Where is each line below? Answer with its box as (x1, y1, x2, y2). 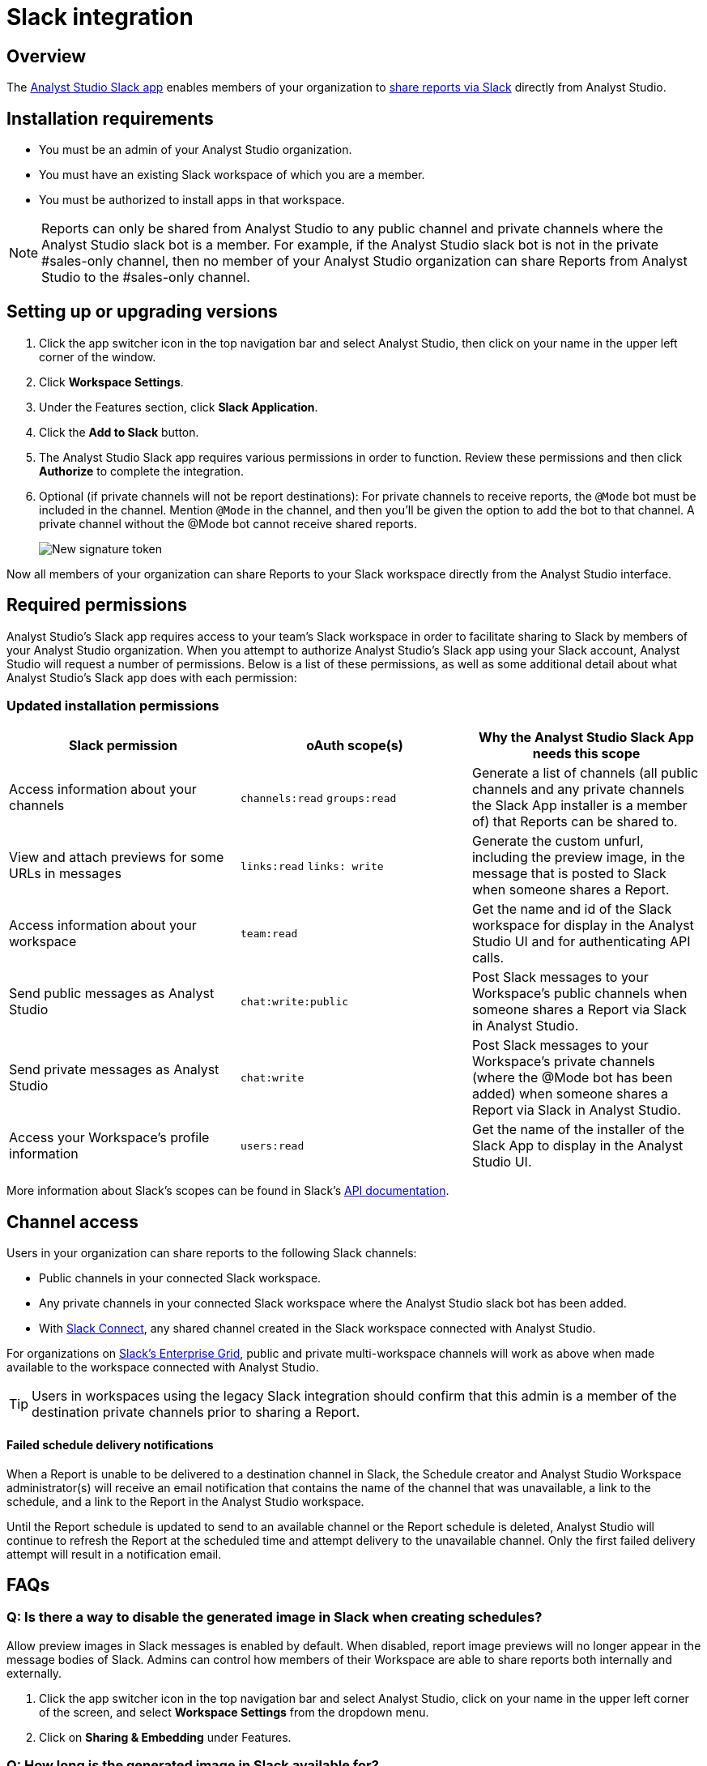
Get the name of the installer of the (471, 1121, 685, 1138)
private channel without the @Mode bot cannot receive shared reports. (39, 516, 417, 531)
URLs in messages (9, 865, 121, 882)
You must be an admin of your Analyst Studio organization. (39, 143, 352, 157)
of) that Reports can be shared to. (471, 813, 678, 830)
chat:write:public (240, 995, 349, 1008)
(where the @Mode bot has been (471, 1069, 673, 1086)
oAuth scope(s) (306, 737, 403, 754)
